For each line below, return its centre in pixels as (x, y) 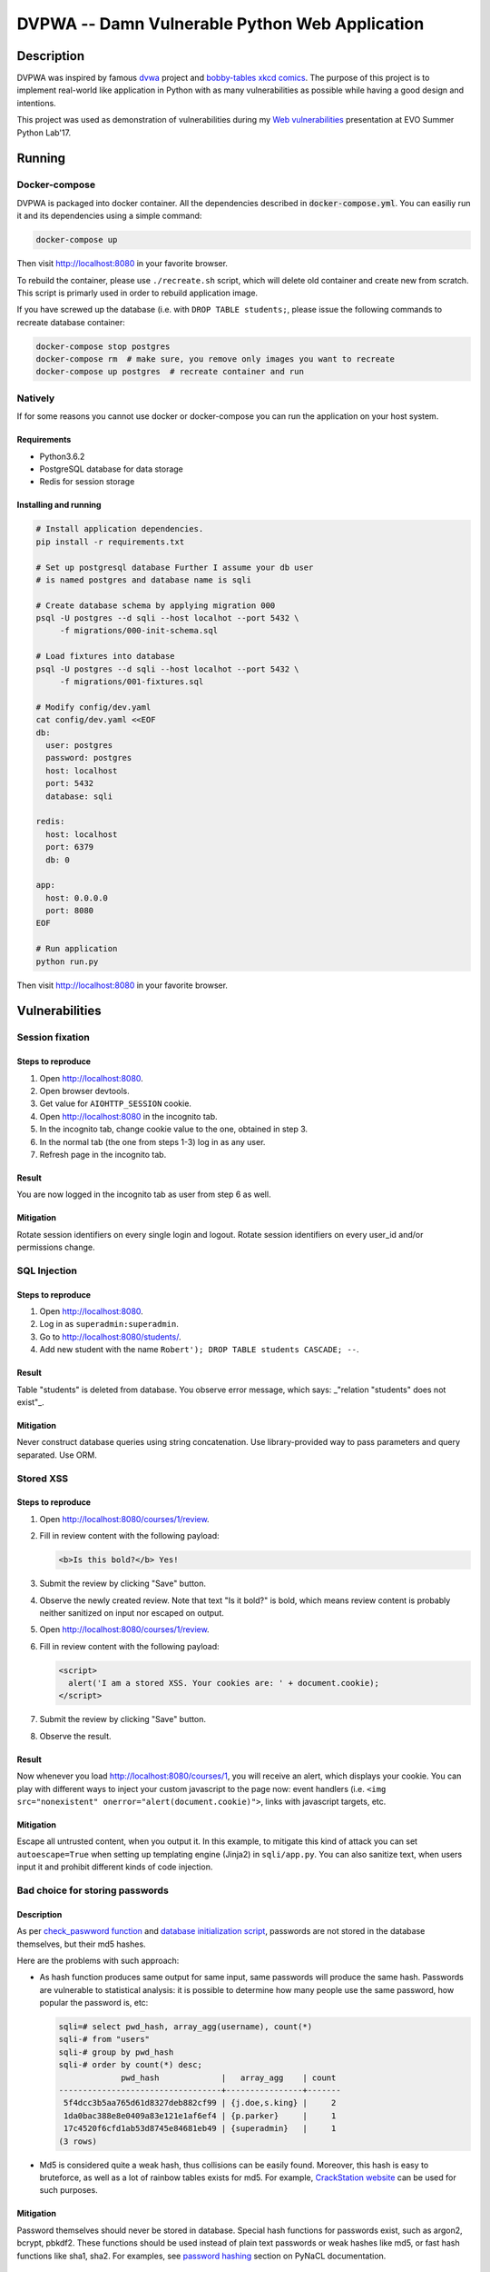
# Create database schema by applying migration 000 (156, 605)
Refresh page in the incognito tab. (103, 1154)
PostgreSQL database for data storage (111, 469)
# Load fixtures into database (106, 656)
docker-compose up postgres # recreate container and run (170, 372)
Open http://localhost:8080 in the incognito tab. (128, 1116)
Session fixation (53, 1038)
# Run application (77, 949)
